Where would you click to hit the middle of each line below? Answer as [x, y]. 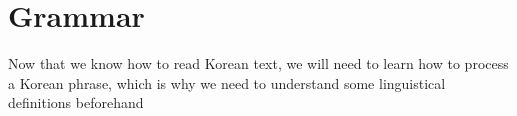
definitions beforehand [76, 102]
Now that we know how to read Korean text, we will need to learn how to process [258, 63]
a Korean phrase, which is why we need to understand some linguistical [227, 82]
